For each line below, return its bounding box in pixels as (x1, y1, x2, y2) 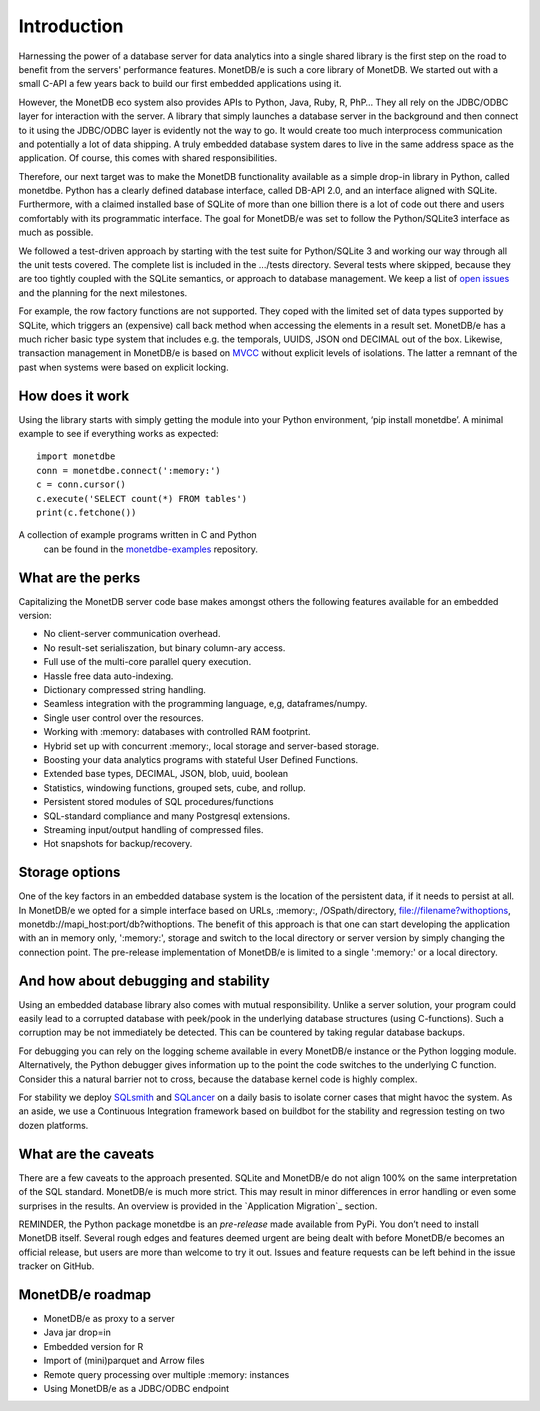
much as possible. (18, 226, 94, 239)
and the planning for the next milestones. (18, 286, 188, 299)
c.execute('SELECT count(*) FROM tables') (36, 493, 248, 504)
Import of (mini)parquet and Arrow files (43, 1355, 205, 1367)
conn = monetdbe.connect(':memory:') (36, 465, 222, 476)
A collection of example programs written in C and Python (18, 529, 257, 541)
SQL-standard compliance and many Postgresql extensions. (43, 810, 291, 822)
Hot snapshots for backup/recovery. (43, 838, 193, 850)
